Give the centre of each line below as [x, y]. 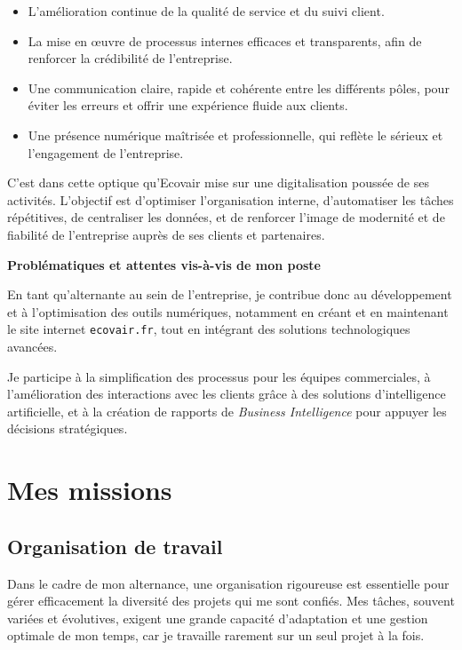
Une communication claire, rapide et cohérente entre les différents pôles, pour [239, 87]
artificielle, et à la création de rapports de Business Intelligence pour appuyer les [227, 411]
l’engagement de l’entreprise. [106, 152]
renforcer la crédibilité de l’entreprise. [130, 58]
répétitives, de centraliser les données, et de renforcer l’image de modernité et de [226, 217]
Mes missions [90, 490]
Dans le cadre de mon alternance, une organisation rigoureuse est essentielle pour [228, 583]
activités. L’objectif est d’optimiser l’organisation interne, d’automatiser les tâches [231, 199]
